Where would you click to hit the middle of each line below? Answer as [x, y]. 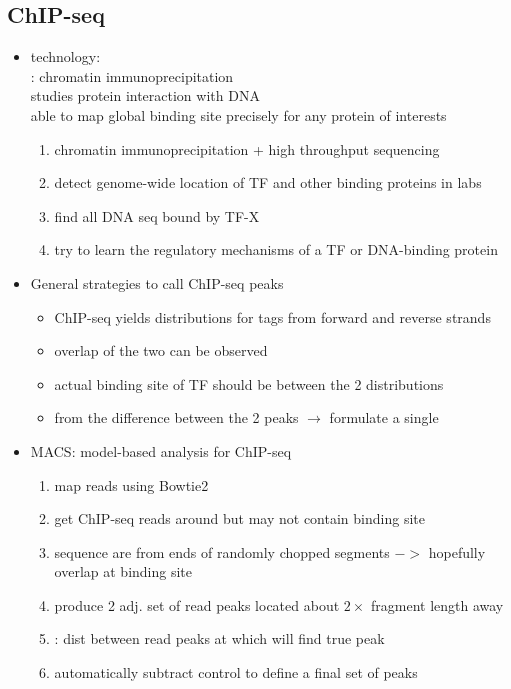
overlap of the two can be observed [161, 350]
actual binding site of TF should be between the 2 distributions [249, 383]
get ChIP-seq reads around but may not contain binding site [239, 518]
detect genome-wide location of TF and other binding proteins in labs [268, 182]
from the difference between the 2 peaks [176, 417]
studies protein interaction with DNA [145, 95]
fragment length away [437, 604]
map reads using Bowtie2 [131, 484]
